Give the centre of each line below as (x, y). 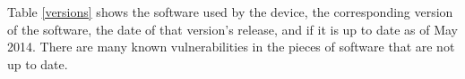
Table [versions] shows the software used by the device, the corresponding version (230, 12)
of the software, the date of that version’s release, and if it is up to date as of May (232, 29)
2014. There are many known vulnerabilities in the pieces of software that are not (231, 47)
